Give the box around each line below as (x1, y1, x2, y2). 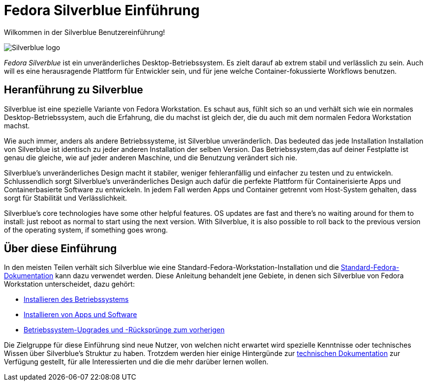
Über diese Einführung (4, 242, 117, 255)
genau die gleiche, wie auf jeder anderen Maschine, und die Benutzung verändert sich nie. (4, 153, 298, 162)
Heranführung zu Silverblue (4, 84, 143, 96)
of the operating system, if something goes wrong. (4, 225, 168, 234)
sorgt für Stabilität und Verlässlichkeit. (4, 193, 127, 202)
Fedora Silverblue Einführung (4, 2, 200, 19)
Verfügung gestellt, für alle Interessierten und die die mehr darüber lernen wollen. (4, 357, 269, 366)
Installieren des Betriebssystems (24, 295, 129, 304)
